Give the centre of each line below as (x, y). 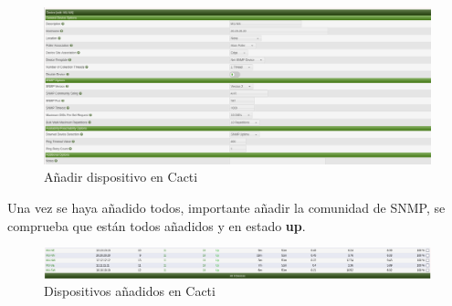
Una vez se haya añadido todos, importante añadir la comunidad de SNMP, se (226, 208)
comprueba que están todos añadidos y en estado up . (157, 225)
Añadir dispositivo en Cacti (121, 177)
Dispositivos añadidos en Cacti (130, 291)
